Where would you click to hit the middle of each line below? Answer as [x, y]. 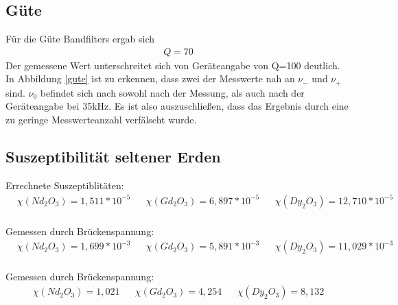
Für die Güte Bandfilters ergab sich [80, 39]
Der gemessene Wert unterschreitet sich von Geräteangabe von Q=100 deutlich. [173, 65]
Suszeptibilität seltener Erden [113, 157]
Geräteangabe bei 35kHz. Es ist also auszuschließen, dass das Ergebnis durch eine [177, 106]
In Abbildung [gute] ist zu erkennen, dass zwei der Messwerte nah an [150, 78]
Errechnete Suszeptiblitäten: [65, 185]
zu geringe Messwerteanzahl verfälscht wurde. [101, 120]
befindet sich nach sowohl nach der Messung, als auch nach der [172, 92]
